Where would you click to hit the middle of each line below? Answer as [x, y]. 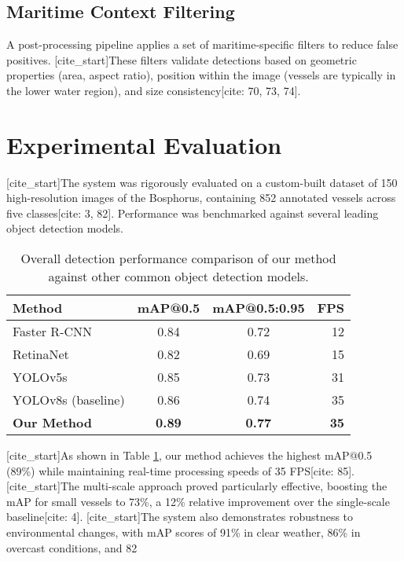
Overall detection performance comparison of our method [178, 258]
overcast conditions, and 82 [72, 547]
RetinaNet [41, 354]
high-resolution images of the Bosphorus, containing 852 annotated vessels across [201, 198]
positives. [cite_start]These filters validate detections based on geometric [182, 59]
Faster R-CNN [53, 332]
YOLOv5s [40, 377]
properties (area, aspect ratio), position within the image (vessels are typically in [201, 75]
